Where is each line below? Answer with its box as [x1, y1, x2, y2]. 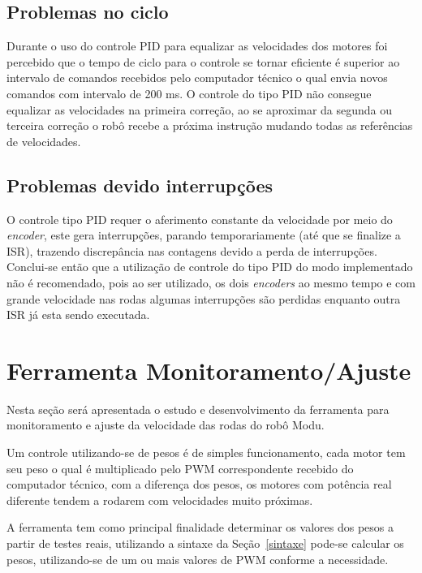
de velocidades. [6, 132, 81, 149]
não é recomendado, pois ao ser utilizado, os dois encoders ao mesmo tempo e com [6, 274, 416, 291]
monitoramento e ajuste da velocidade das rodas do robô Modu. [6, 416, 325, 433]
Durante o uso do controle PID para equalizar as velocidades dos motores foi [6, 37, 388, 54]
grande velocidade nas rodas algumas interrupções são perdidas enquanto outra [6, 290, 401, 307]
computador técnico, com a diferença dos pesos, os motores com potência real [6, 476, 392, 493]
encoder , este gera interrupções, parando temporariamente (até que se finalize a [6, 226, 401, 243]
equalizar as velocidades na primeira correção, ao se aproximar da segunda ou [6, 101, 393, 118]
